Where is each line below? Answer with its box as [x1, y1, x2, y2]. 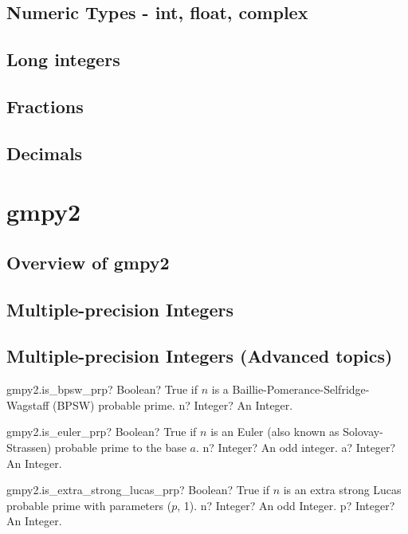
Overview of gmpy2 [6, 249, 170, 274]
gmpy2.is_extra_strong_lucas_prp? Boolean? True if [6, 481, 269, 498]
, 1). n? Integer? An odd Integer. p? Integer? [177, 497, 395, 513]
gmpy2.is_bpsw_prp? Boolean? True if [6, 381, 198, 398]
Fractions [6, 93, 84, 118]
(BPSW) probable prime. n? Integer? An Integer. [53, 396, 293, 413]
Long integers [6, 47, 120, 72]
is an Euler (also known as [210, 423, 339, 440]
